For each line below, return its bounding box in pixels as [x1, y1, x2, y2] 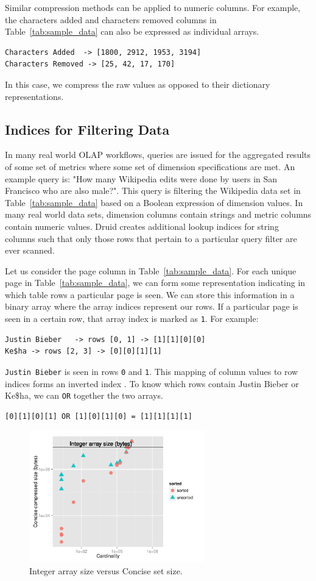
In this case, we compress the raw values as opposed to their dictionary [5, 77, 270, 90]
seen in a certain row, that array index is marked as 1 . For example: [5, 312, 259, 325]
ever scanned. [5, 244, 55, 257]
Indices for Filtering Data [5, 119, 170, 138]
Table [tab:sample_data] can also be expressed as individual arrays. [5, 25, 259, 38]
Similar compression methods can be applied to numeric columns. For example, [5, 1, 301, 13]
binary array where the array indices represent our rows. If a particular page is [5, 300, 298, 313]
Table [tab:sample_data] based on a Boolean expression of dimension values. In [5, 196, 303, 209]
